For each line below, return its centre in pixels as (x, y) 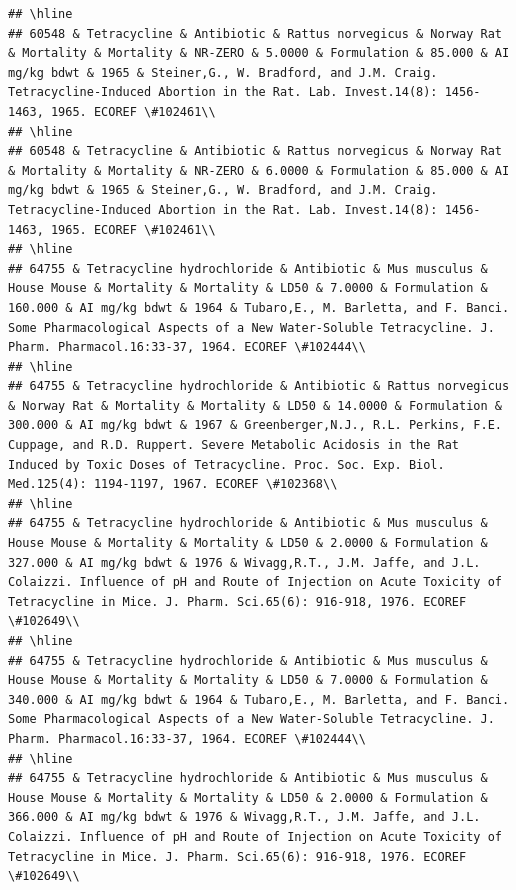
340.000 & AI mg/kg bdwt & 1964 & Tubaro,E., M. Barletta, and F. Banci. (259, 699)
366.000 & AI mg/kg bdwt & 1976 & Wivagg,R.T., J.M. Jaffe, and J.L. (244, 817)
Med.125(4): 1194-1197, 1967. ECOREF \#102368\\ (173, 484)
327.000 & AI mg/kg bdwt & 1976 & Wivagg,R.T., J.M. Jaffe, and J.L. (244, 562)
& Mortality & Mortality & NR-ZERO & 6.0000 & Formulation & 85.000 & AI (259, 170)
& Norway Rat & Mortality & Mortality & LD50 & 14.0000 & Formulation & (255, 405)
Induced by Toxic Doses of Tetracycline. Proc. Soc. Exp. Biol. (226, 464)
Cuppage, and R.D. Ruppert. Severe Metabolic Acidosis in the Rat (234, 445)
